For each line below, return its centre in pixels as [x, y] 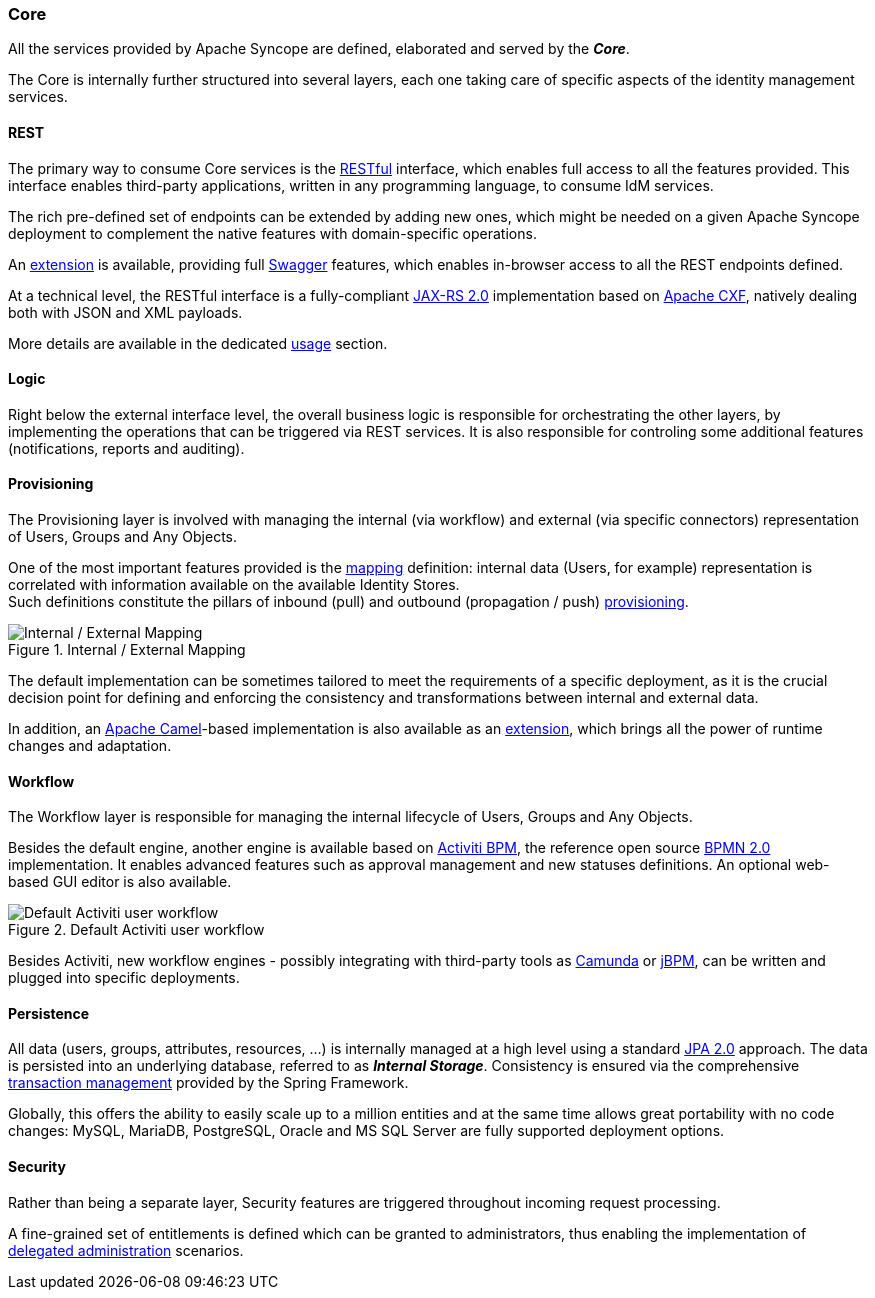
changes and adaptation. [90, 746]
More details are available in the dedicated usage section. [198, 343]
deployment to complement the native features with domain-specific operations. [272, 233]
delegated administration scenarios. [126, 1250]
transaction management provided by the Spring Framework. [208, 1083]
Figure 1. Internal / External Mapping [127, 650]
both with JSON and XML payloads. [125, 312]
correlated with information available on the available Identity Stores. [234, 585]
